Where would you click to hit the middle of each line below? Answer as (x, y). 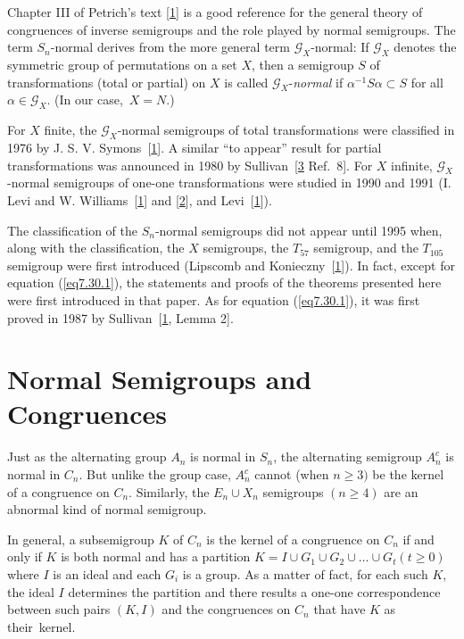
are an (401, 491)
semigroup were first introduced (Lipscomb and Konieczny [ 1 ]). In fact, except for (231, 265)
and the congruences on (226, 609)
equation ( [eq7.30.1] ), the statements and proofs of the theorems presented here (224, 282)
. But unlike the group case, (155, 474)
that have (340, 609)
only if (25, 556)
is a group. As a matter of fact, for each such (305, 573)
